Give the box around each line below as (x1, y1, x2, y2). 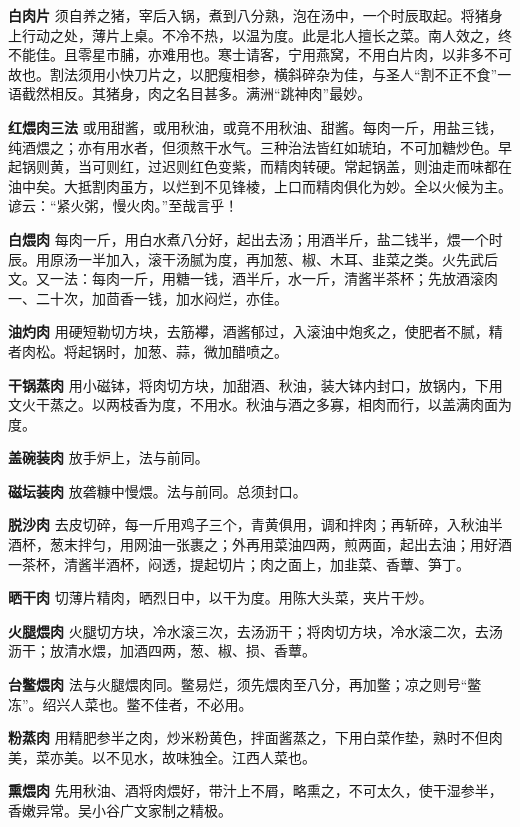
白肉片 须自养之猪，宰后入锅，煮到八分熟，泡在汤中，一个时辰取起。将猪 (8, 5, 489, 25)
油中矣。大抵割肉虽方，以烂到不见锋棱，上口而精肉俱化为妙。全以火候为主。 (8, 175, 512, 196)
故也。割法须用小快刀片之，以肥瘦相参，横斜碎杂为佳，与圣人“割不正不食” (8, 63, 498, 84)
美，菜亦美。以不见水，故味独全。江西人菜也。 (8, 746, 316, 767)
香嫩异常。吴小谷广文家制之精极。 (8, 800, 232, 820)
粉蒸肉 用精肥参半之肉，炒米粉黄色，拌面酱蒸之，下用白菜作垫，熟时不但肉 (8, 727, 503, 748)
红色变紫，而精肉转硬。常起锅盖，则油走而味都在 (189, 156, 512, 177)
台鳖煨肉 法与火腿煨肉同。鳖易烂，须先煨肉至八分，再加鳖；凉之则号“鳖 (8, 674, 482, 695)
